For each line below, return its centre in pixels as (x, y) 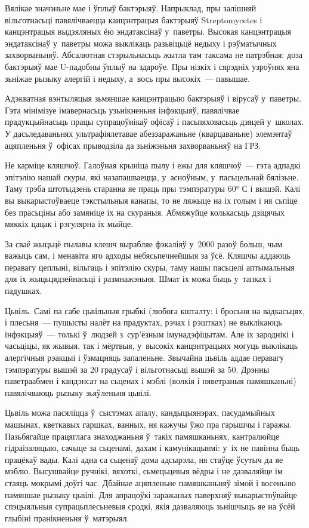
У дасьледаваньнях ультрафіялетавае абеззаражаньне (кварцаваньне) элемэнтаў (149, 133)
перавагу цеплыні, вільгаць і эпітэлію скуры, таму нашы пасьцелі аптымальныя (150, 267)
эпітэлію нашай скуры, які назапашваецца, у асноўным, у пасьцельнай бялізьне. (152, 176)
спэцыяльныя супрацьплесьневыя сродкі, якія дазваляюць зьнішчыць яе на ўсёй (150, 506)
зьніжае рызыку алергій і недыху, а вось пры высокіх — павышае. (127, 78)
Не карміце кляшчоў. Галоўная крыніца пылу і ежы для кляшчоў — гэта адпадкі (153, 165)
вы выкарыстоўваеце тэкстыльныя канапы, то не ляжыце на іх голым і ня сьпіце (151, 200)
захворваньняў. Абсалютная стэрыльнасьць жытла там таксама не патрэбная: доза (154, 55)
